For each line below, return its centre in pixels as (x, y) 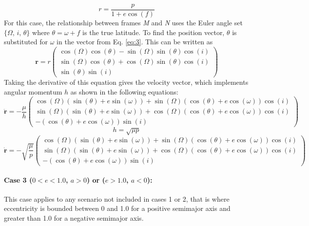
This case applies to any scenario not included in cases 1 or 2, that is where (117, 198)
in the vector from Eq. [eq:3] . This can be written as (135, 42)
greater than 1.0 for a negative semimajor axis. (74, 217)
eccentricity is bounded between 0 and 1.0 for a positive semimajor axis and (117, 208)
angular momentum (33, 91)
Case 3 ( (18, 180)
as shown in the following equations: (124, 91)
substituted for (26, 42)
